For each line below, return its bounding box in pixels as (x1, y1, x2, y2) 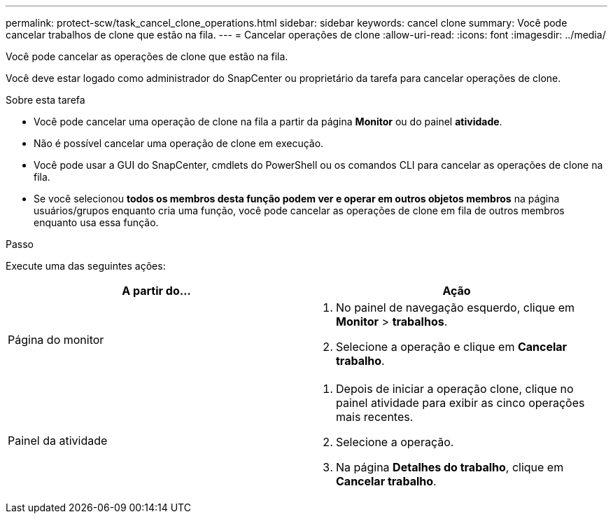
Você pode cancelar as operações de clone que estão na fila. (6, 50, 288, 62)
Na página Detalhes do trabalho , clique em (336, 460, 564, 474)
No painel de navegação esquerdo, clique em (336, 300, 575, 314)
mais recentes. (336, 410, 414, 424)
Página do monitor (8, 333, 104, 347)
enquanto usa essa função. (34, 216, 159, 228)
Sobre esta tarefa (6, 94, 85, 106)
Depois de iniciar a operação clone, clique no (336, 382, 574, 396)
